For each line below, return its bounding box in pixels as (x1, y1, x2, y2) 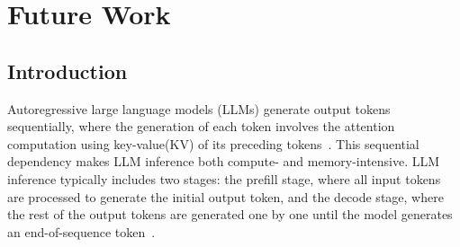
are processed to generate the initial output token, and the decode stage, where (7, 187, 444, 206)
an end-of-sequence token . (7, 222, 156, 241)
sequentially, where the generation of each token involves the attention (7, 117, 395, 136)
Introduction (7, 57, 128, 84)
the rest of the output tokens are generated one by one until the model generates (7, 205, 453, 224)
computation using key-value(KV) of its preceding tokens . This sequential (7, 134, 419, 153)
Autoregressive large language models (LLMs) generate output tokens (7, 99, 391, 118)
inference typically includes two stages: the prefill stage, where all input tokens (7, 169, 441, 188)
